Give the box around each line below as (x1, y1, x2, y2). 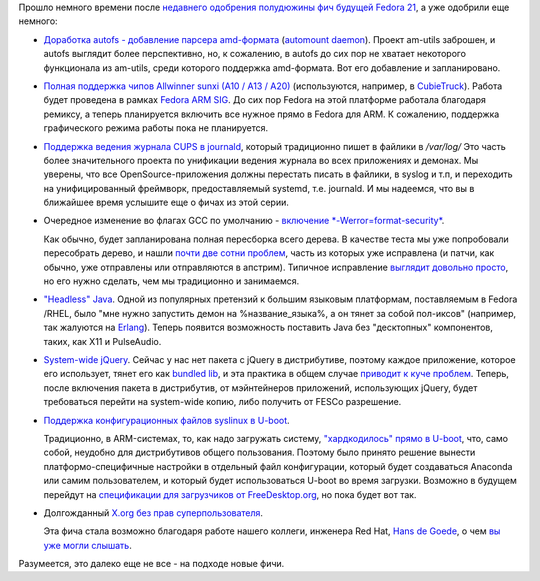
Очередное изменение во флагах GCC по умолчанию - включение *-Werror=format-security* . (43, 215, 445, 227)
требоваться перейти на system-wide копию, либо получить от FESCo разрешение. (43, 396, 402, 408)
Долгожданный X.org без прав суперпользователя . (43, 506, 264, 519)
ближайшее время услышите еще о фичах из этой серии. (43, 196, 290, 209)
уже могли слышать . (43, 539, 132, 551)
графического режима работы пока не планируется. (43, 122, 269, 134)
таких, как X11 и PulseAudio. (43, 335, 162, 347)
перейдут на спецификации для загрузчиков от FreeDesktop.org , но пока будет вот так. (43, 488, 417, 500)
